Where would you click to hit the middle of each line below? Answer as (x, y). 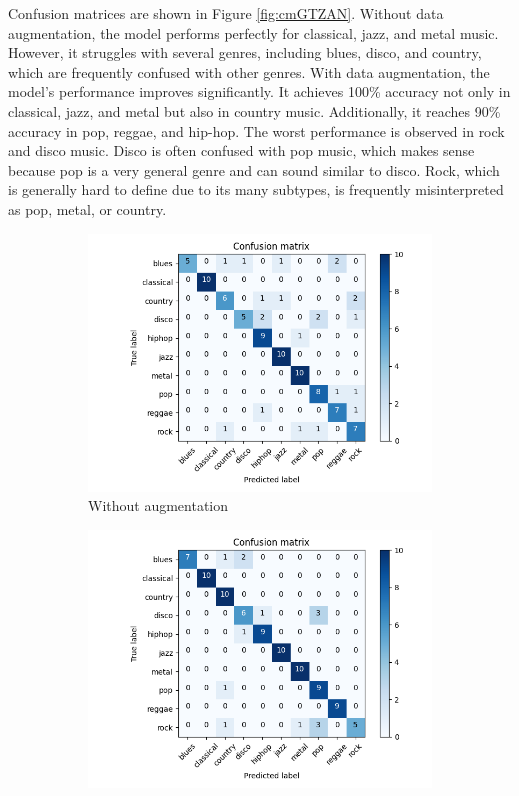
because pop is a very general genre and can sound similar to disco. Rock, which (254, 169)
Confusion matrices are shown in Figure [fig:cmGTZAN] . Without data (226, 13)
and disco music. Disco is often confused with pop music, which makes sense (241, 150)
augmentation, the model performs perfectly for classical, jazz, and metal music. (253, 32)
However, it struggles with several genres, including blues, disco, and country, (245, 52)
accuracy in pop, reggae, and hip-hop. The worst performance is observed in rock (256, 130)
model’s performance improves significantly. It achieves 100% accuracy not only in (259, 91)
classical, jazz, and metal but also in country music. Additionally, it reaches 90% (254, 110)
